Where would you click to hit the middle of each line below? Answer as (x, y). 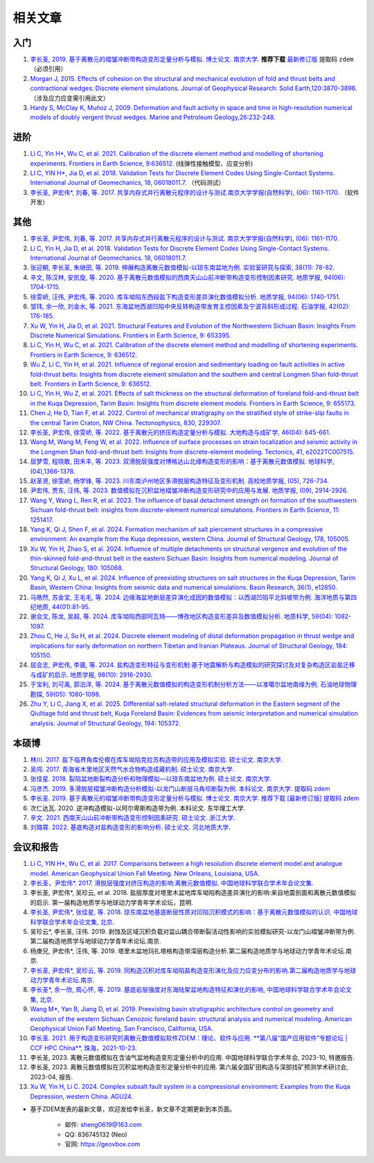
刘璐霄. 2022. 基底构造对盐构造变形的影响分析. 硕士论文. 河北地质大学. (131, 827)
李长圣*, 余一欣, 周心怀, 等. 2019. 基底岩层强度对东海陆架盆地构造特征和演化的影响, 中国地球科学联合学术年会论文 (191, 990)
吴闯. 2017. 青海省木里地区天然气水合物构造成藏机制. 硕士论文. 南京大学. (132, 769)
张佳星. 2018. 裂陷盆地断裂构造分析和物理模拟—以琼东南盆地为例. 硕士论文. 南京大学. (151, 779)
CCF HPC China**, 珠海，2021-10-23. (83, 1048)
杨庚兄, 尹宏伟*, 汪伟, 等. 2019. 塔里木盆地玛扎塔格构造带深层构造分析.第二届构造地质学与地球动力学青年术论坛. (188, 951)
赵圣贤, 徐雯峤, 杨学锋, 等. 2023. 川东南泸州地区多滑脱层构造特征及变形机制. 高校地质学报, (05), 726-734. (179, 481)
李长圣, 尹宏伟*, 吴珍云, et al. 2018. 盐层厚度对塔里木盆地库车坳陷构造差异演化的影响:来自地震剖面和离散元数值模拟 (193, 893)
